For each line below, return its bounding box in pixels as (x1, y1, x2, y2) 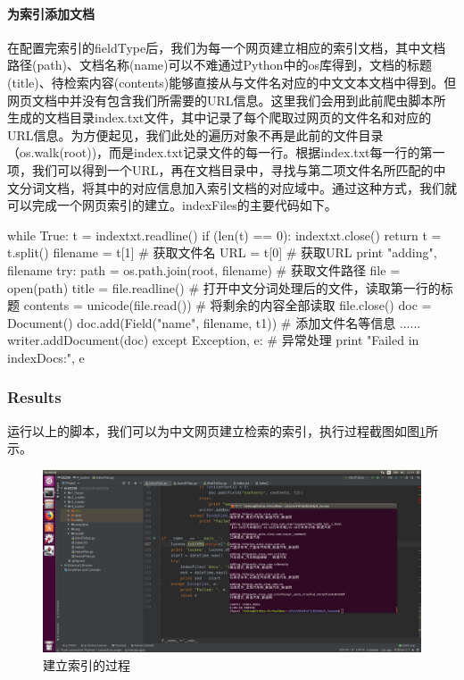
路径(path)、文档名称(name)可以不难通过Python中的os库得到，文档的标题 (7, 55, 432, 74)
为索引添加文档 (7, 4, 95, 22)
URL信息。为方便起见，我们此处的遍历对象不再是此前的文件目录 (7, 125, 384, 144)
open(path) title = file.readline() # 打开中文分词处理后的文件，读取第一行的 (7, 278, 441, 297)
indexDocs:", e (7, 348, 85, 366)
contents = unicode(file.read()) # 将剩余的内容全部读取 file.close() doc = (23, 296, 432, 315)
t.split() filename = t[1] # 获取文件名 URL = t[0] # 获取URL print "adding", (7, 243, 437, 262)
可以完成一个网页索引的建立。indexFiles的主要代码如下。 (7, 196, 337, 214)
